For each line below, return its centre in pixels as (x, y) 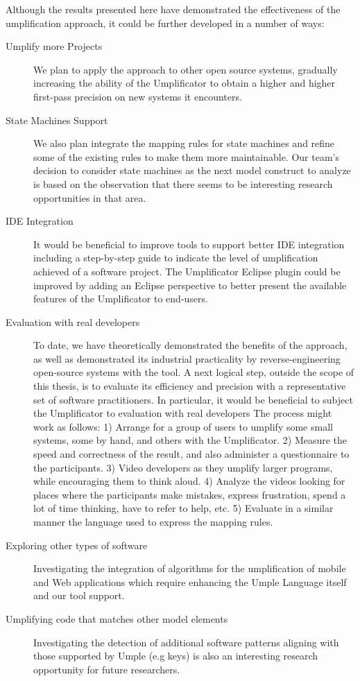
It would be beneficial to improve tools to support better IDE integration (189, 244)
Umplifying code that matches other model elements (117, 618)
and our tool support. (79, 595)
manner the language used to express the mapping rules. (153, 521)
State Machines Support (57, 120)
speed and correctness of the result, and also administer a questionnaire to (191, 454)
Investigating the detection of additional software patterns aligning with (186, 642)
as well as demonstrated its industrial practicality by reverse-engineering (187, 358)
